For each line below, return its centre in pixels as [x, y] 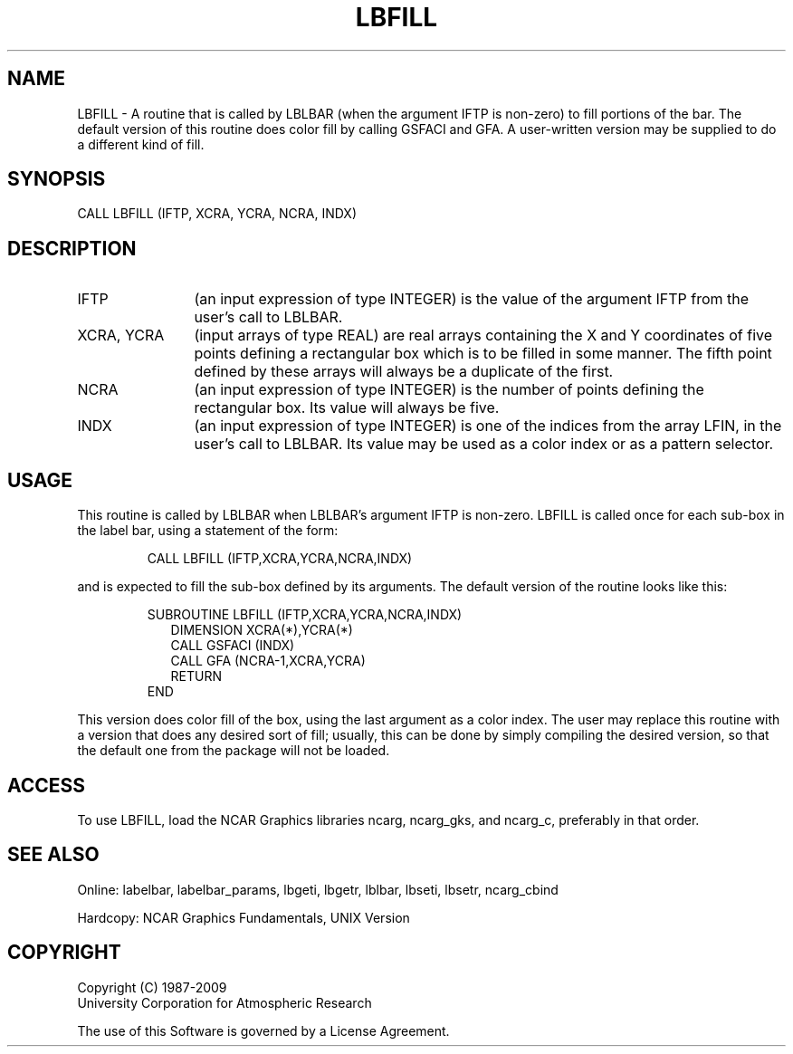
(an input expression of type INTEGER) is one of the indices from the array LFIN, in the [488, 426]
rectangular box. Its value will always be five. [347, 408]
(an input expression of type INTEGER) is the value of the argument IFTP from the [472, 299]
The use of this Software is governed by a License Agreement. [263, 1030]
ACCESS [47, 785]
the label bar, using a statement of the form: [208, 531]
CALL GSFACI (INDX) [233, 646]
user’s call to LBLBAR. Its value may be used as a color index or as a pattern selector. [484, 444]
